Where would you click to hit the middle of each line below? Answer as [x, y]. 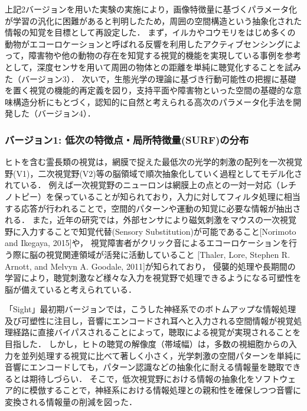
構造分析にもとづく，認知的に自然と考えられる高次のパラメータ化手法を [153, 101]
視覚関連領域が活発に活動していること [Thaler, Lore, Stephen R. [168, 254]
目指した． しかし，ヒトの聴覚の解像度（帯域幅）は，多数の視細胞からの [147, 344]
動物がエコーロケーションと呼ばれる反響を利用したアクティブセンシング [145, 43]
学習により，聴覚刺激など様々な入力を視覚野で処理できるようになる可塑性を [153, 278]
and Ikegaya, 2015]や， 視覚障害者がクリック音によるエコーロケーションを [147, 243]
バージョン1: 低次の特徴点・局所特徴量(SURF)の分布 [127, 139]
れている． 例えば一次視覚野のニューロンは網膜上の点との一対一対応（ [143, 185]
